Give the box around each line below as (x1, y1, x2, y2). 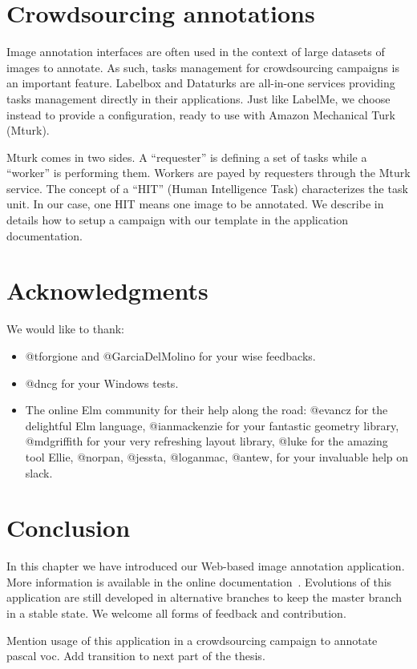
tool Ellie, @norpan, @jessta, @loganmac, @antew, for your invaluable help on (25, 448, 409, 465)
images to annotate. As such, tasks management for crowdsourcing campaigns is (6, 58, 399, 75)
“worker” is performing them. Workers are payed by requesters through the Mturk (6, 164, 411, 181)
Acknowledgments (6, 274, 208, 307)
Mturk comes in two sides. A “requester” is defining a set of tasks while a (6, 148, 367, 165)
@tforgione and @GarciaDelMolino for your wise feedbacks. (25, 347, 316, 364)
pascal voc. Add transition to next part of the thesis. (6, 647, 265, 664)
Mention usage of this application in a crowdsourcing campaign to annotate (6, 631, 378, 648)
